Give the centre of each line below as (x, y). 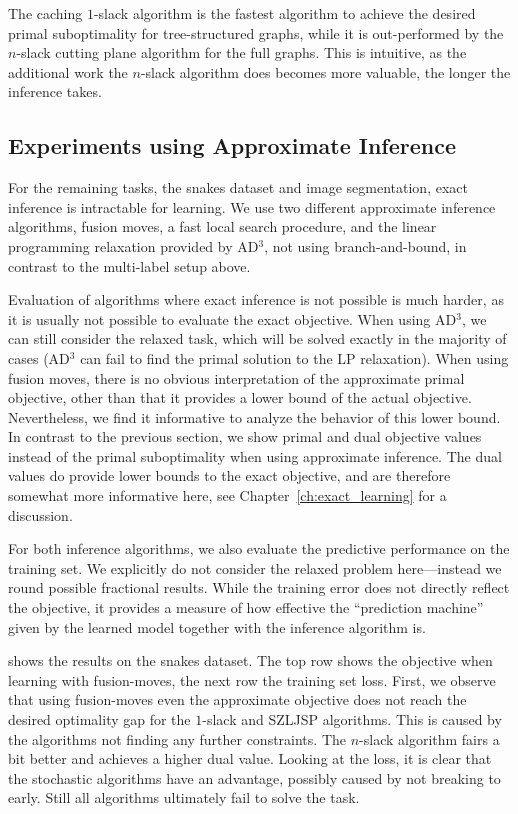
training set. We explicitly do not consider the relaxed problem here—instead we (255, 567)
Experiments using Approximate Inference (232, 145)
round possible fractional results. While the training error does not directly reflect (259, 587)
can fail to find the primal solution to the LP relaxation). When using (294, 357)
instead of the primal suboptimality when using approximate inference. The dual (255, 455)
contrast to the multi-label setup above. (129, 265)
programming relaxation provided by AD (133, 245)
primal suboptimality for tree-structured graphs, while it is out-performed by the (256, 32)
